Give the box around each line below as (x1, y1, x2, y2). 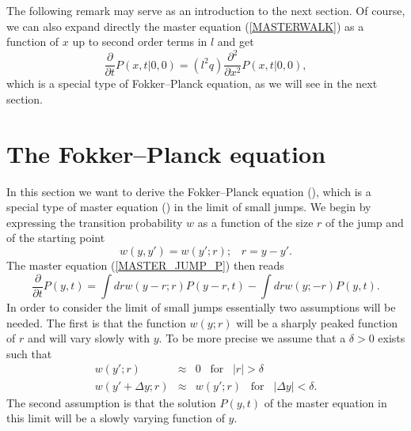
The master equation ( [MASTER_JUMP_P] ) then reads (6, 257, 284, 274)
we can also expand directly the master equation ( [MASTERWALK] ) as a (6, 17, 364, 34)
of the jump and (325, 214, 404, 230)
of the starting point (6, 229, 105, 246)
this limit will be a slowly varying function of (6, 410, 225, 426)
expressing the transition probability (6, 214, 183, 230)
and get (217, 33, 254, 50)
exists (378, 330, 405, 346)
